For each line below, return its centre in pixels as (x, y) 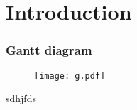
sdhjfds (21, 98)
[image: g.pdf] (70, 76)
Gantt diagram (49, 50)
